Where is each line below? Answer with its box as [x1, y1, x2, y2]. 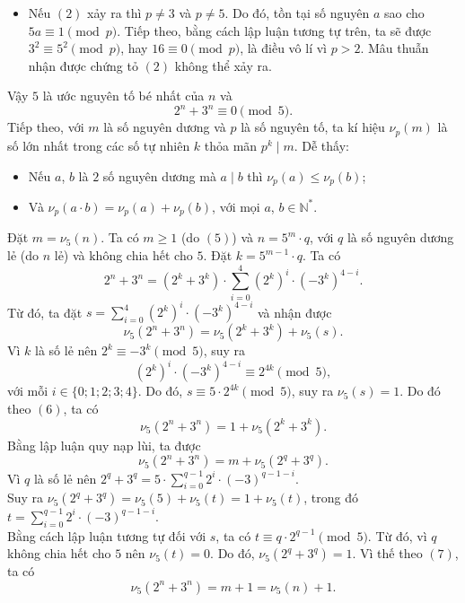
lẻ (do [7, 246, 39, 265]
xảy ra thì [87, 4, 142, 22]
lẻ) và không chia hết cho [54, 246, 193, 265]
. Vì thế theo [352, 544, 423, 563]
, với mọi [212, 197, 260, 215]
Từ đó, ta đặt [7, 302, 83, 321]
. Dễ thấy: [294, 135, 349, 154]
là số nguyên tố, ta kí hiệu [241, 118, 385, 136]
